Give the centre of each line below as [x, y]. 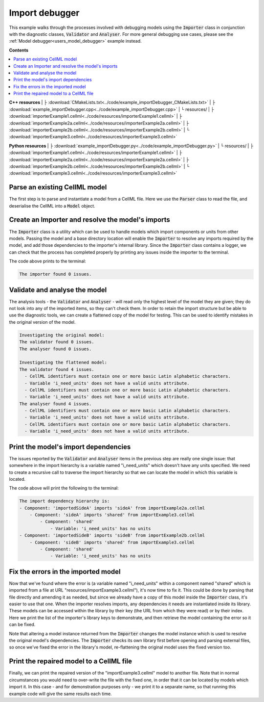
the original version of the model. [42, 322]
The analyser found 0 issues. [55, 349]
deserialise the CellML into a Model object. [52, 206]
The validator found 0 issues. [57, 342]
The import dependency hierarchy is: [65, 501]
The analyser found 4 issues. [55, 404]
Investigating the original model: [62, 335]
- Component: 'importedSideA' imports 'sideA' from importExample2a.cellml [112, 508]
